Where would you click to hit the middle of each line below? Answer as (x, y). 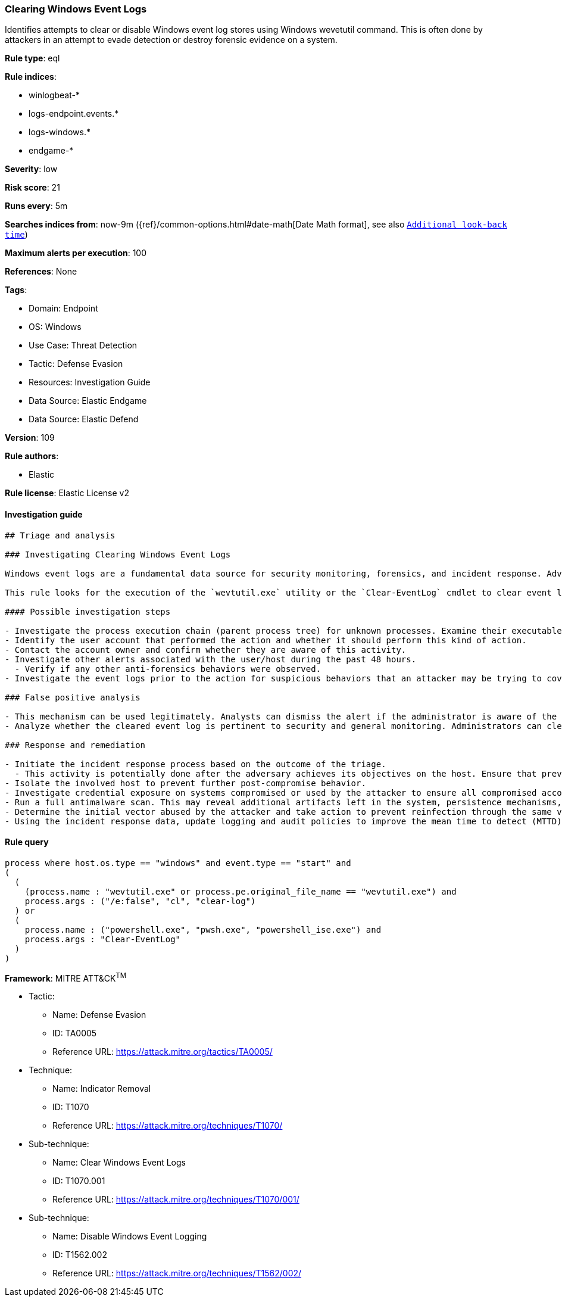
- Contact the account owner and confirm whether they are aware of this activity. (206, 649)
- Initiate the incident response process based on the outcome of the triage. (196, 764)
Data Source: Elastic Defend (84, 419)
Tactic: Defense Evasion (76, 364)
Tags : (16, 290)
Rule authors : (32, 456)
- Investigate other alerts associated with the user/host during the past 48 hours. (211, 659)
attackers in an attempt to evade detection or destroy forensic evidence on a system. (171, 40)
